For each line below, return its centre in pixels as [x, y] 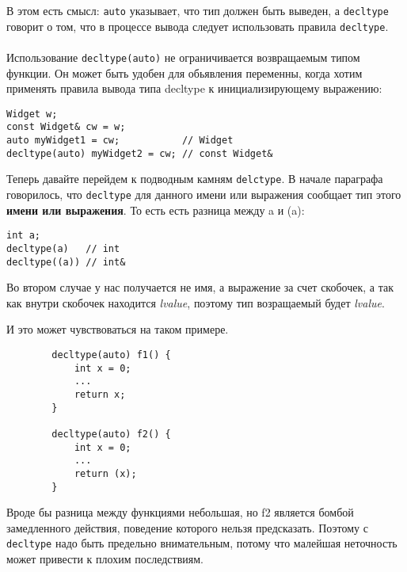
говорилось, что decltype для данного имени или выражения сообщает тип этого [204, 194]
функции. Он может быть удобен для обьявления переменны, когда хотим [184, 72]
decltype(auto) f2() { [111, 434]
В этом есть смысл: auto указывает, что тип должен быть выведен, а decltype [198, 10]
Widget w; [32, 114]
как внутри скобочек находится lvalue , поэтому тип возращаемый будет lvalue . [196, 302]
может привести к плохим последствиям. [105, 559]
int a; [23, 236]
